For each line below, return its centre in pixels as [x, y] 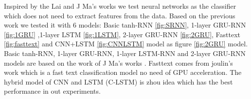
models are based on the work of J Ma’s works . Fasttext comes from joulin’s [118, 63]
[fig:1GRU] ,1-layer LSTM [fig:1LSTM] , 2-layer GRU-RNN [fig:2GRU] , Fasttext [122, 34]
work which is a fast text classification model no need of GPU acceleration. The [123, 72]
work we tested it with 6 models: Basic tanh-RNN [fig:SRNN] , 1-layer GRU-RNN [125, 25]
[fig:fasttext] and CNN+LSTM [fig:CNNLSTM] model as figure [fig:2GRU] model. [126, 44]
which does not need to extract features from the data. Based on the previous [120, 15]
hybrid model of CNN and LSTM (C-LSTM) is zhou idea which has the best [118, 81]
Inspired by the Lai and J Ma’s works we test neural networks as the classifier [120, 6]
